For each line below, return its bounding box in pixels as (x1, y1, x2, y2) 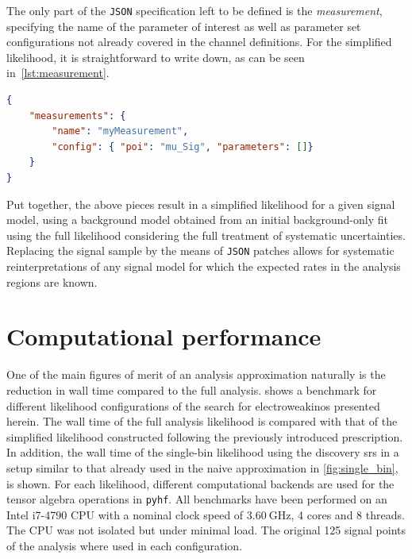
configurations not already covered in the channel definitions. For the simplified (6, 33, 392, 50)
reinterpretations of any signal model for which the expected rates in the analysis (6, 258, 401, 275)
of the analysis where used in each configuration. (6, 537, 243, 553)
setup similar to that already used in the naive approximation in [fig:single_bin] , (6, 459, 399, 476)
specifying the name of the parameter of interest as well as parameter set (6, 17, 361, 34)
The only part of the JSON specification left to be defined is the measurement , (6, 2, 383, 18)
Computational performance (6, 320, 322, 353)
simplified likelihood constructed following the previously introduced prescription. (6, 428, 403, 445)
